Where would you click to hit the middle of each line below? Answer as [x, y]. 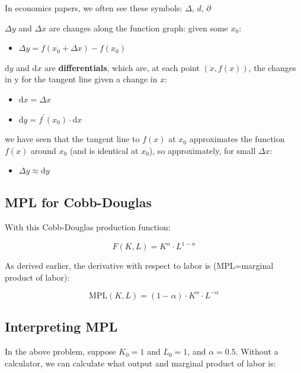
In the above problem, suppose [60, 351]
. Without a [257, 351]
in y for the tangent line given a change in [81, 79]
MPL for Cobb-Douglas [78, 202]
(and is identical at [104, 150]
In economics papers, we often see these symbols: [94, 8]
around [44, 150]
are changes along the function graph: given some [138, 28]
